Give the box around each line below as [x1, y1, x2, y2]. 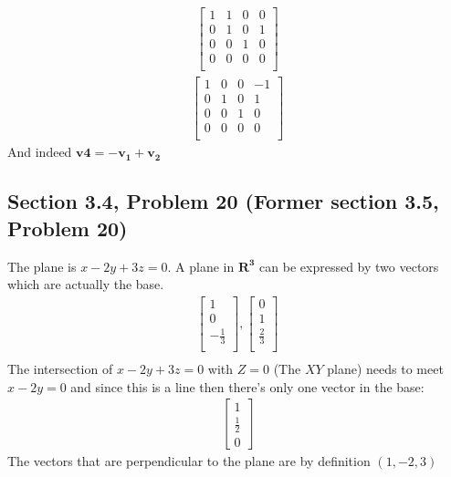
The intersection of [7, 359, 113, 378]
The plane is [7, 256, 77, 275]
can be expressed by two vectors [259, 256, 439, 275]
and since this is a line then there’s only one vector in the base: [70, 377, 425, 396]
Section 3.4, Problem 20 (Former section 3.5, [7, 187, 439, 215]
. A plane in [167, 256, 235, 275]
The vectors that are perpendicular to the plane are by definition [7, 451, 371, 470]
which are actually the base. [7, 275, 164, 294]
